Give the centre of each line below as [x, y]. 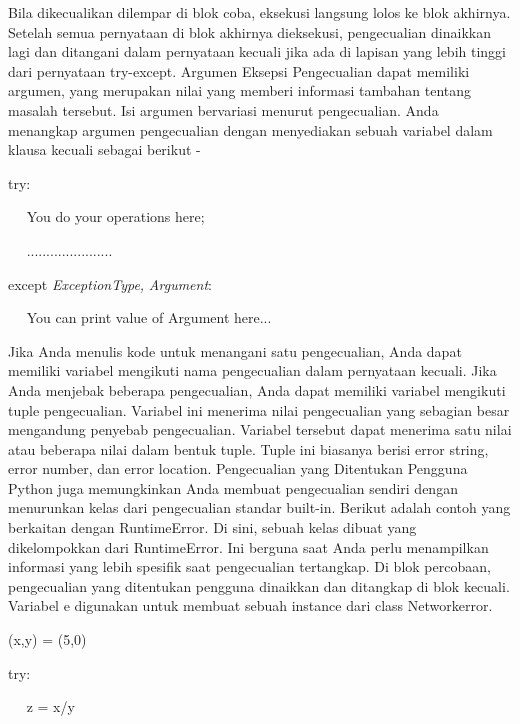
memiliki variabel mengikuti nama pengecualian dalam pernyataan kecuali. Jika [252, 370]
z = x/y [50, 706]
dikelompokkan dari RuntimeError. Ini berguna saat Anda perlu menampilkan [248, 546]
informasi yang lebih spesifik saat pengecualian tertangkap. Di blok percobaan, [249, 566]
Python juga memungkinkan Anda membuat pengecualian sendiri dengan [233, 487]
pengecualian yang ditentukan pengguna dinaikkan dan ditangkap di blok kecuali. [259, 585]
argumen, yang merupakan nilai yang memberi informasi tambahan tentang [240, 90]
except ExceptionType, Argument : [110, 283]
